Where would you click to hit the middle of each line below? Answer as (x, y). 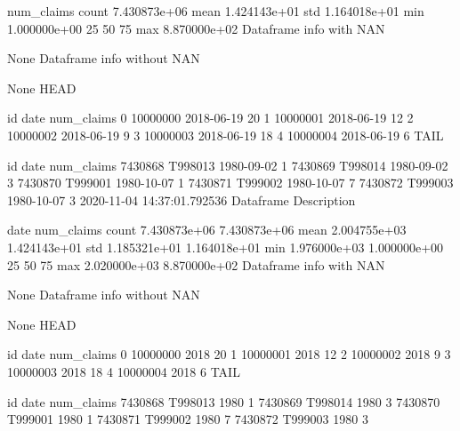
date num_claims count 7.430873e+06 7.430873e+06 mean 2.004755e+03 (207, 230)
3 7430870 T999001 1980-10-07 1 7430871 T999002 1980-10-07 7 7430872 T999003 (230, 183)
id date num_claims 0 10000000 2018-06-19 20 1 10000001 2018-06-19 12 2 (210, 118)
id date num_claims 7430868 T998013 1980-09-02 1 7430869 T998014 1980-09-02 (228, 165)
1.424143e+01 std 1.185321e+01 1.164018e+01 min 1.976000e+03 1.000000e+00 (226, 247)
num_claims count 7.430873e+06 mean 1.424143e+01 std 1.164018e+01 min (216, 11)
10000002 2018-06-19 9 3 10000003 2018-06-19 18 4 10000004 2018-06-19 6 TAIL (226, 135)
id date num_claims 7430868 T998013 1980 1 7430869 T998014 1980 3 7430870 (224, 401)
